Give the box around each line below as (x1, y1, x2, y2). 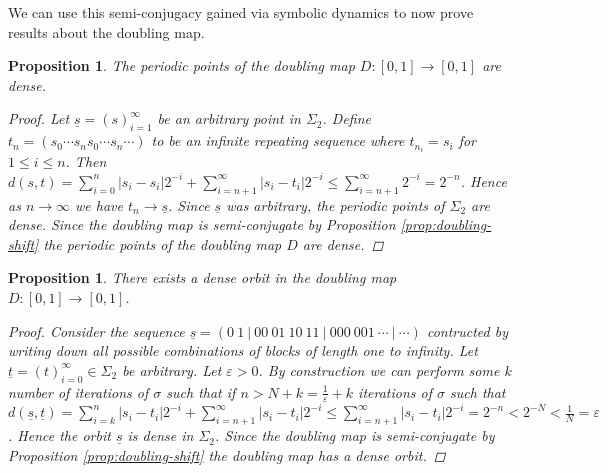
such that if (166, 381, 236, 402)
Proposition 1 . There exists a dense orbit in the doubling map (8, 267, 397, 288)
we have (75, 194, 123, 215)
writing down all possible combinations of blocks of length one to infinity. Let (8, 340, 478, 361)
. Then (65, 151, 107, 172)
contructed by (426, 320, 508, 341)
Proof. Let (8, 108, 70, 129)
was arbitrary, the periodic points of (226, 194, 445, 215)
